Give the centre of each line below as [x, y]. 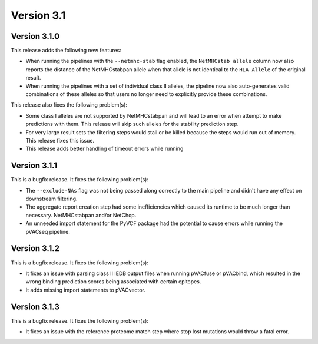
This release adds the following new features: [66, 51]
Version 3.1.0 [35, 36]
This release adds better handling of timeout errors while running [105, 149]
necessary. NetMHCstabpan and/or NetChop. [81, 215]
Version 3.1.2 [35, 248]
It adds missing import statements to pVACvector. [85, 290]
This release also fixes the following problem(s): [69, 105]
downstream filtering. [52, 199]
